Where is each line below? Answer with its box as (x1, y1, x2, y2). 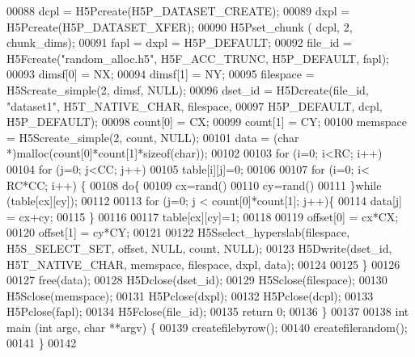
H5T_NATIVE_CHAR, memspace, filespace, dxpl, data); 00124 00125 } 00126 (6, 255, 400, 272)
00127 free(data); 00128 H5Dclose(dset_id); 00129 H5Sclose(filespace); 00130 (6, 271, 387, 288)
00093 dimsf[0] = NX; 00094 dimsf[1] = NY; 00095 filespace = (6, 65, 315, 82)
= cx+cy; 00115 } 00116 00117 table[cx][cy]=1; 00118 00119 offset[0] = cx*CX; (6, 208, 399, 225)
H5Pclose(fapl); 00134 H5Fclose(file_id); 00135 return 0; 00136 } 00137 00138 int (6, 303, 409, 320)
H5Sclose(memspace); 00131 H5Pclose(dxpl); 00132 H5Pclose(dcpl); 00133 (6, 287, 374, 304)
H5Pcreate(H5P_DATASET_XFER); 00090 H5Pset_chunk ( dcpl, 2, (6, 18, 353, 35)
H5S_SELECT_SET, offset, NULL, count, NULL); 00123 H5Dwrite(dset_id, (6, 239, 392, 256)
